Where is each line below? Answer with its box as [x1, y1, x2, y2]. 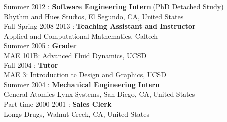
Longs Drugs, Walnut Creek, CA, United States [4, 108, 149, 119]
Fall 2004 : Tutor [4, 60, 58, 70]
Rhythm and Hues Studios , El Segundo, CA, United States [4, 11, 184, 21]
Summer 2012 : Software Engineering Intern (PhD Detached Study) [4, 1, 224, 11]
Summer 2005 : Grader [4, 40, 77, 51]
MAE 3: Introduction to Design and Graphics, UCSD [4, 69, 166, 80]
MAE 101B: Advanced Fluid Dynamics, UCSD [4, 50, 147, 60]
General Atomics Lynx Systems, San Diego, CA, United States [4, 89, 195, 99]
